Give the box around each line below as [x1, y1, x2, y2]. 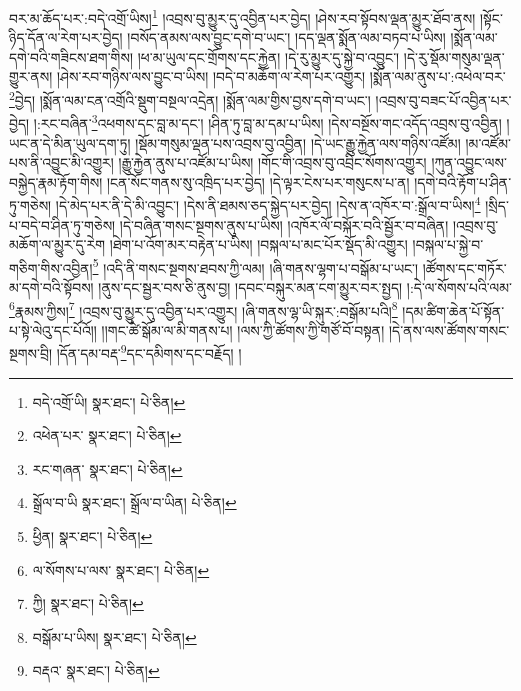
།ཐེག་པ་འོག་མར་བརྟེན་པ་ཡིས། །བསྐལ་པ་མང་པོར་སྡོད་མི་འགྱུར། [109, 234, 408, 255]
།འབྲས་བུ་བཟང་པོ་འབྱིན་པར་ [375, 89, 512, 110]
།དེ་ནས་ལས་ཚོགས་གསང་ [388, 319, 510, 340]
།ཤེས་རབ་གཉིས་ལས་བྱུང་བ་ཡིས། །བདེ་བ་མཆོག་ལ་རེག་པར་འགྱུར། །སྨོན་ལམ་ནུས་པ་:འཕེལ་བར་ [57, 66, 506, 87]
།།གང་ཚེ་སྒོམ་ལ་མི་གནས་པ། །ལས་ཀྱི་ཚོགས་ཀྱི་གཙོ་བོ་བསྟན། [101, 319, 385, 340]
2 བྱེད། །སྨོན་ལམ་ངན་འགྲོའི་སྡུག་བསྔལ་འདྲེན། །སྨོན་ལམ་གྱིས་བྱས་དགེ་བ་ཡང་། [9, 87, 371, 110]
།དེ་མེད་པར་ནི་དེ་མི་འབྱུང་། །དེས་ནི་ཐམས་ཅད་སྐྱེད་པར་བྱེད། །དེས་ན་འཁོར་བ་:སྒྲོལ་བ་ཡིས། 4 [55, 192, 481, 215]
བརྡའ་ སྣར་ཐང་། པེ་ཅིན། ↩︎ [32, 660, 160, 681]
